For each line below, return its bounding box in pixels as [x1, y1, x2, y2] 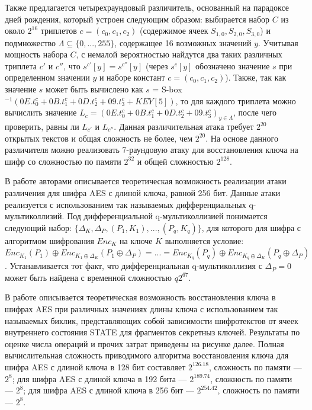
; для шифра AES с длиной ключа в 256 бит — [23, 384, 194, 396]
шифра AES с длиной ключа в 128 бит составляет [5, 360, 186, 373]
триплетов [40, 24, 77, 37]
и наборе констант [99, 71, 165, 84]
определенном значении [5, 71, 90, 84]
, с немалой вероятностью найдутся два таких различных [76, 48, 282, 60]
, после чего [233, 106, 277, 118]
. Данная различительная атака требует [114, 120, 254, 132]
